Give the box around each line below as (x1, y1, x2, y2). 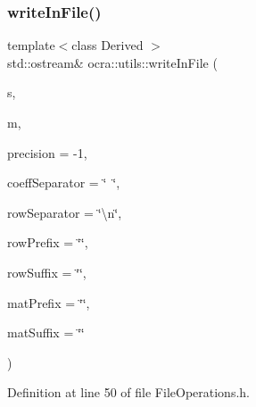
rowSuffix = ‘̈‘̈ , (7, 262, 87, 281)
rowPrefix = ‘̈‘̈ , (7, 233, 88, 252)
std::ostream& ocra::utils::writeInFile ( (7, 53, 218, 71)
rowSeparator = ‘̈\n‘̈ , (7, 203, 122, 221)
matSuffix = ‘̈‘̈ (7, 323, 85, 342)
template (7, 36, 55, 54)
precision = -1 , (7, 143, 87, 162)
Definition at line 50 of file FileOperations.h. (7, 383, 250, 402)
